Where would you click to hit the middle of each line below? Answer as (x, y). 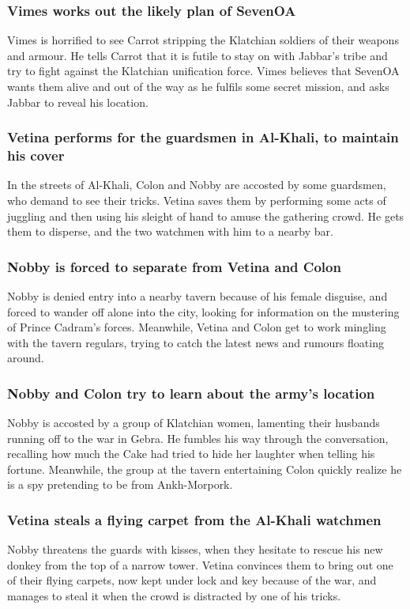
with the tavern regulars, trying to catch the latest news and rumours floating (196, 342)
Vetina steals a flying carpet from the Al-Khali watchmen (194, 520)
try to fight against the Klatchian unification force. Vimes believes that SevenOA (203, 71)
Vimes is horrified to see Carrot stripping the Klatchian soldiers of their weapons (203, 40)
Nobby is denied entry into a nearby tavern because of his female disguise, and (197, 295)
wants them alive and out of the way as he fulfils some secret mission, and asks (198, 86)
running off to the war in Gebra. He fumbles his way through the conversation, (198, 438)
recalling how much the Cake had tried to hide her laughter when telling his (191, 454)
